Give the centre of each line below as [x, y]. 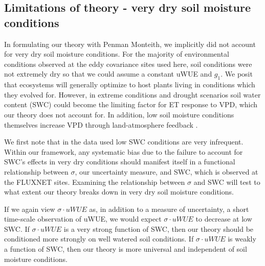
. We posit [237, 74]
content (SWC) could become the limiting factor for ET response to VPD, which [131, 104]
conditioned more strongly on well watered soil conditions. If [99, 239]
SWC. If [17, 228]
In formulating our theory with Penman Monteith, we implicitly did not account [130, 44]
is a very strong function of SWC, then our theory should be [159, 228]
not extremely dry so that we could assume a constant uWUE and [108, 74]
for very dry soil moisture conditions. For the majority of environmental [117, 54]
